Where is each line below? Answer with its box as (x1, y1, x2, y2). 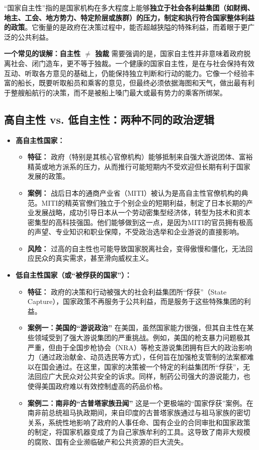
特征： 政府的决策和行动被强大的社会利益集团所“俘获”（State (27, 286, 227, 297)
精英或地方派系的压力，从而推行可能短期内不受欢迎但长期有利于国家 (27, 161, 251, 171)
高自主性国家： (15, 135, 65, 145)
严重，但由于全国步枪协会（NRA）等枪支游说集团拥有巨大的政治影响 (27, 342, 252, 352)
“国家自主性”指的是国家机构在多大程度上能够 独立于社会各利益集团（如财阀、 (4, 2, 255, 12)
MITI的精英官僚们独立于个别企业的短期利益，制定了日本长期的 (41, 197, 246, 208)
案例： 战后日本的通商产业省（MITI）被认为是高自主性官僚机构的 (27, 187, 242, 198)
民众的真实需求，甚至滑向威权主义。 (34, 253, 153, 263)
